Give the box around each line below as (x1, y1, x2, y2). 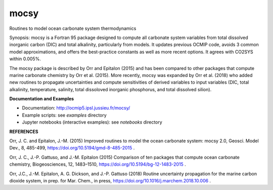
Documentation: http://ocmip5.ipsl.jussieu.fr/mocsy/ (22, 105, 130, 111)
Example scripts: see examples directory (22, 112, 107, 118)
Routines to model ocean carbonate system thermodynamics (9, 25, 136, 31)
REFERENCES (9, 128, 38, 134)
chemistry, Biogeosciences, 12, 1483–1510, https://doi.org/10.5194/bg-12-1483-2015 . (9, 161, 187, 167)
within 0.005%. (9, 56, 41, 62)
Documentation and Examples (9, 96, 74, 102)
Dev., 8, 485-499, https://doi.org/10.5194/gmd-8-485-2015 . (9, 145, 135, 151)
